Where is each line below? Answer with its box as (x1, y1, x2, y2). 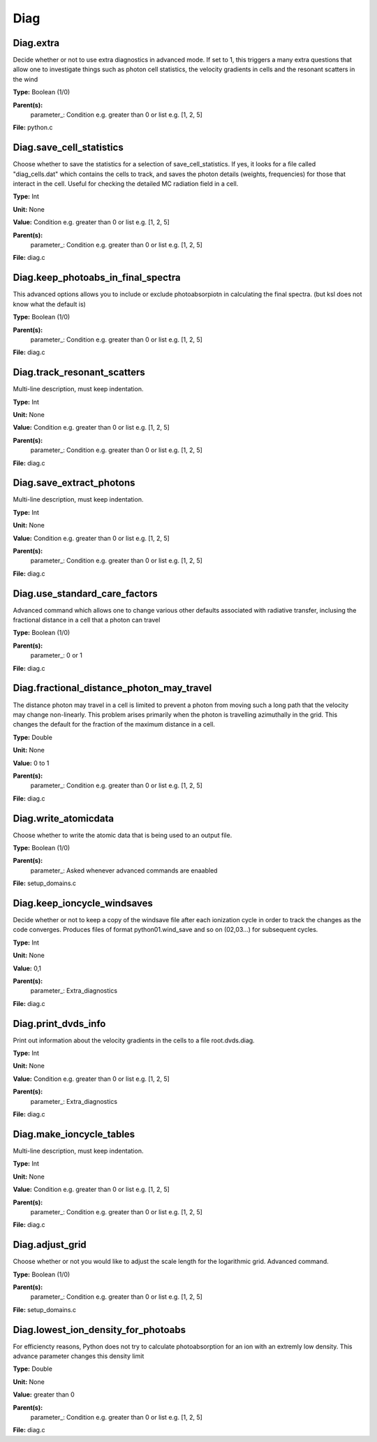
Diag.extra (13, 37, 60, 49)
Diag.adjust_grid (13, 1239, 87, 1251)
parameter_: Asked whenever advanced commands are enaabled (30, 866, 218, 875)
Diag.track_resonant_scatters (13, 367, 146, 379)
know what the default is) (13, 300, 87, 308)
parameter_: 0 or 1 (30, 651, 83, 660)
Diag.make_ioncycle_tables (13, 1128, 135, 1140)
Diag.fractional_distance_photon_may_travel (13, 682, 212, 694)
